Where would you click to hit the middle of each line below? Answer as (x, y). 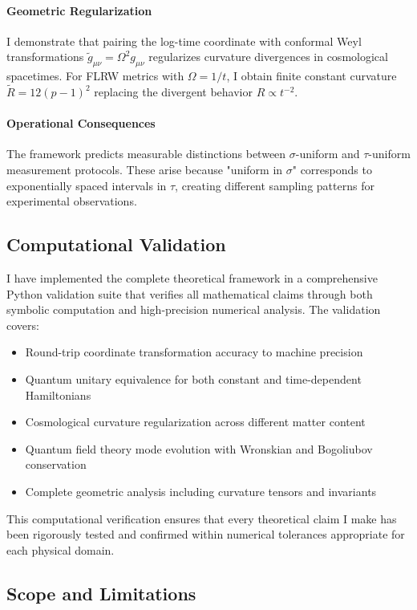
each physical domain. (61, 549)
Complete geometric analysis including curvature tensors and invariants (201, 491)
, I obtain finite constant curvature (312, 76)
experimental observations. (72, 201)
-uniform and (328, 154)
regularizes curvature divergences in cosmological (268, 57)
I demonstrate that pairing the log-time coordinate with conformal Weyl (184, 41)
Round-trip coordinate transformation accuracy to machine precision (194, 352)
